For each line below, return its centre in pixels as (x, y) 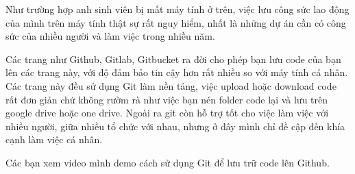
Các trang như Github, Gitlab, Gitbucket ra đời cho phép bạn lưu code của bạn (173, 59)
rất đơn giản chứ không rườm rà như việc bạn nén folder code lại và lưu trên (167, 99)
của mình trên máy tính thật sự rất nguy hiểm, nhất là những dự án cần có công (176, 22)
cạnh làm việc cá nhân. (54, 139)
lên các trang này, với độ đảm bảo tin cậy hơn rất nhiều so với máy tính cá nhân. (177, 72)
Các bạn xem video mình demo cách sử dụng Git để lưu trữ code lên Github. (168, 162)
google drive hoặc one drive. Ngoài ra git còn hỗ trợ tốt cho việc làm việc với (167, 113)
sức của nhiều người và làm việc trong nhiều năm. (110, 36)
